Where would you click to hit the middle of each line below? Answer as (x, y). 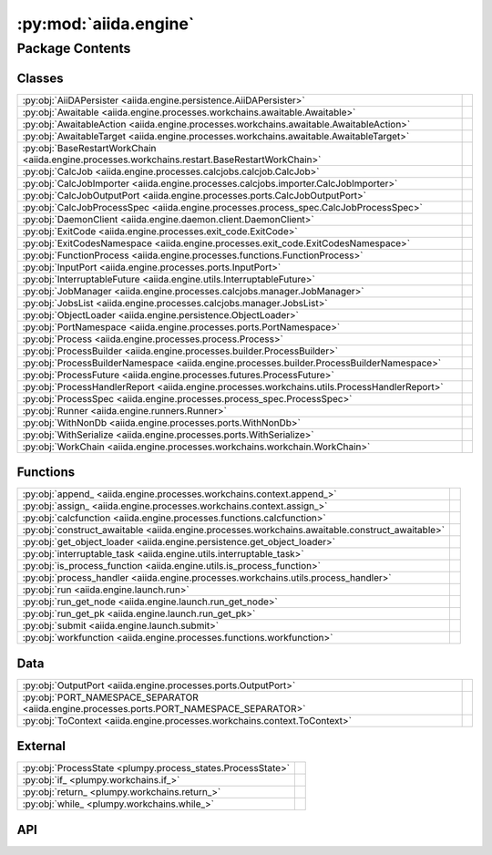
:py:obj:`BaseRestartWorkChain (89, 148)
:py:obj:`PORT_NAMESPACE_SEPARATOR (111, 697)
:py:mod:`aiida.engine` (106, 24)
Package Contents (74, 48)
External (41, 746)
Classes (40, 78)
